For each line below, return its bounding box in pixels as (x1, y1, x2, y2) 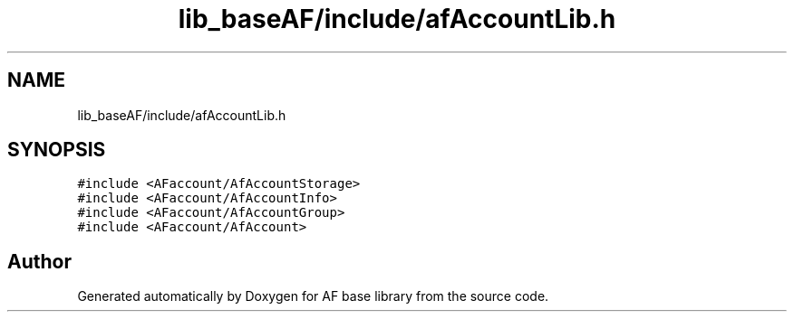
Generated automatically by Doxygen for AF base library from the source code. (77, 288, 549, 305)
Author (7, 249, 72, 273)
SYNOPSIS (7, 138, 106, 162)
